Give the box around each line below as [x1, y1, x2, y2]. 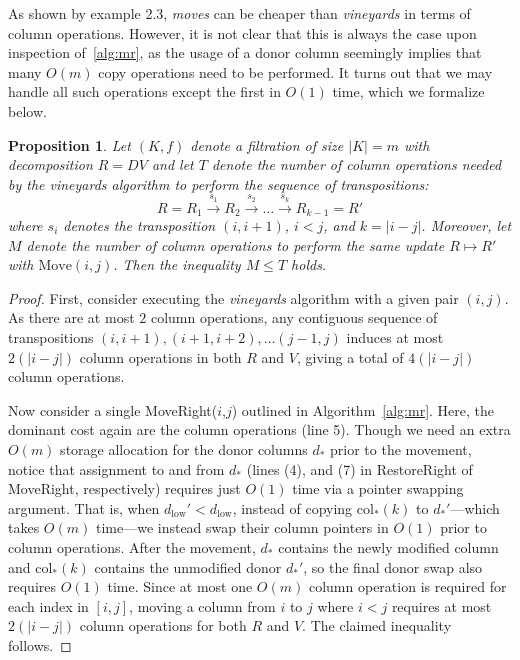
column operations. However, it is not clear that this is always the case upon [8, 22, 477, 43]
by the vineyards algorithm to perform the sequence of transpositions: [8, 173, 429, 194]
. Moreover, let [421, 215, 512, 235]
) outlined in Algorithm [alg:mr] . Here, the [231, 399, 495, 420]
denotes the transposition [63, 215, 216, 235]
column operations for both [79, 615, 247, 636]
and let [151, 154, 194, 175]
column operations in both [79, 346, 242, 367]
